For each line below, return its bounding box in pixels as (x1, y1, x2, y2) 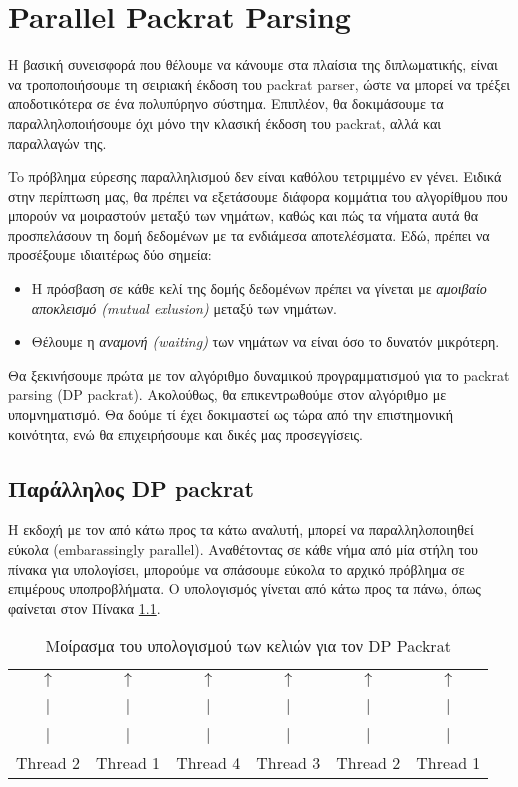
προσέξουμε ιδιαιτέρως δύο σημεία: (8, 244, 212, 265)
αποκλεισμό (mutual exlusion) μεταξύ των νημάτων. (31, 297, 337, 318)
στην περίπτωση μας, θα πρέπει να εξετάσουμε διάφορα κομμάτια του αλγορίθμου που (8, 185, 508, 206)
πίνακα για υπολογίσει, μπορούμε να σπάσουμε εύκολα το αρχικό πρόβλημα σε (8, 558, 465, 579)
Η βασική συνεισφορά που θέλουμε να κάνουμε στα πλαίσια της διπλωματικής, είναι (8, 54, 498, 75)
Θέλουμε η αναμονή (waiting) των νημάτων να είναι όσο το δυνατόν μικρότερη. (31, 331, 500, 352)
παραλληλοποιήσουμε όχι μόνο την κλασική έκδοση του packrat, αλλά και (8, 112, 441, 133)
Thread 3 (256, 751, 321, 775)
